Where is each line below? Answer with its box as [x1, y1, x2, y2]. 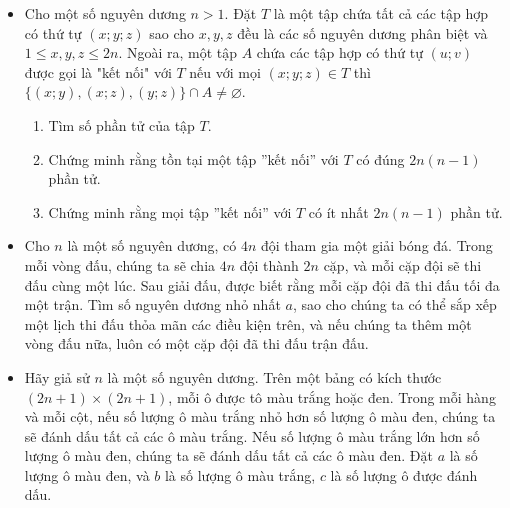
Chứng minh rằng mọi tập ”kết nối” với [48, 201, 292, 222]
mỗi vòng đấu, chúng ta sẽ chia [24, 254, 216, 275]
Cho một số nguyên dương [24, 3, 186, 23]
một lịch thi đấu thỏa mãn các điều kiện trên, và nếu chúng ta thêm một [24, 313, 472, 334]
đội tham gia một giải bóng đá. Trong [261, 235, 493, 256]
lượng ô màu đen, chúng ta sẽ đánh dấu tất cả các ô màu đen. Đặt [24, 445, 433, 466]
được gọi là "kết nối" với [24, 61, 172, 82]
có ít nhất [308, 201, 369, 222]
